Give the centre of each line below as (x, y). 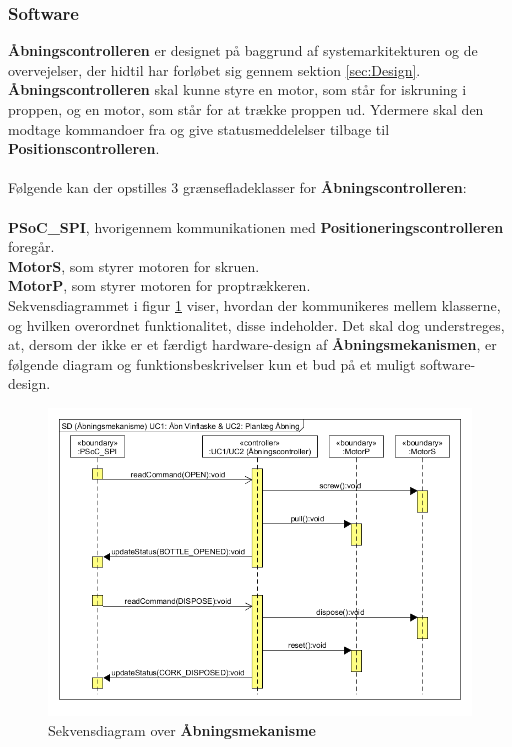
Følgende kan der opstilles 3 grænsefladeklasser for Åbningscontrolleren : (237, 187)
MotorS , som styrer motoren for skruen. (134, 265)
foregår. (31, 246)
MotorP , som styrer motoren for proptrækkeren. (159, 285)
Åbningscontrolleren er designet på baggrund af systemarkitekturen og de (243, 50)
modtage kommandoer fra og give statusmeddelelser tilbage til (199, 128)
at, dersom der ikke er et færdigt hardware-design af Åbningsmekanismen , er (252, 344)
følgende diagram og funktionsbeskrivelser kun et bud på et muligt (212, 363)
